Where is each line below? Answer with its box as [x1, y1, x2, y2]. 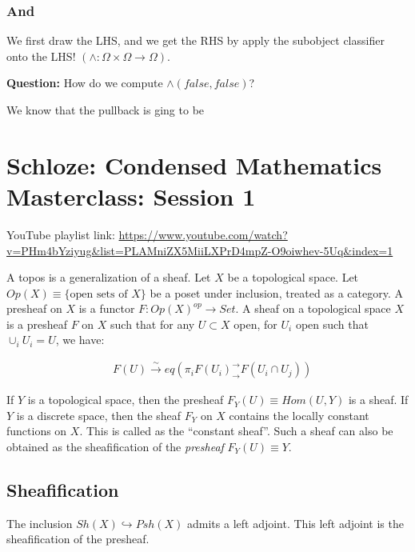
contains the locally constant [229, 406, 369, 423]
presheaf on [6, 300, 62, 317]
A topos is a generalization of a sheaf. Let [6, 269, 211, 286]
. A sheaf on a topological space [235, 300, 391, 317]
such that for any [110, 315, 195, 332]
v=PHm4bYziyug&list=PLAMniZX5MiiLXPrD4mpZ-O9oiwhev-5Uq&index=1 [6, 242, 393, 258]
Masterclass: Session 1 [6, 179, 256, 212]
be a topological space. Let [227, 269, 359, 286]
